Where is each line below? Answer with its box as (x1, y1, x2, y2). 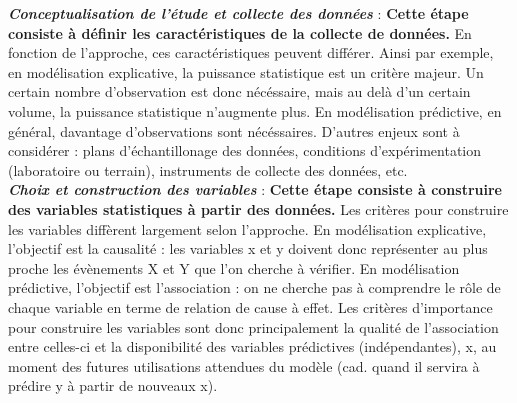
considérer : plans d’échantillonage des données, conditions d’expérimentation (8, 140, 482, 161)
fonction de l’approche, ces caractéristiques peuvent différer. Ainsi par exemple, (8, 42, 494, 63)
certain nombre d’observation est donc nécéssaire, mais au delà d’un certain (8, 81, 471, 102)
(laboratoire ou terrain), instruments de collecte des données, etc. (8, 159, 408, 180)
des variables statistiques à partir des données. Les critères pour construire (8, 198, 509, 219)
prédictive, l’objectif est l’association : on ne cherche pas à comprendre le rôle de (8, 277, 501, 298)
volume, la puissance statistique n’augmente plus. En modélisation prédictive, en (8, 100, 502, 121)
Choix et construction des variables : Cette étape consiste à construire (8, 179, 502, 200)
